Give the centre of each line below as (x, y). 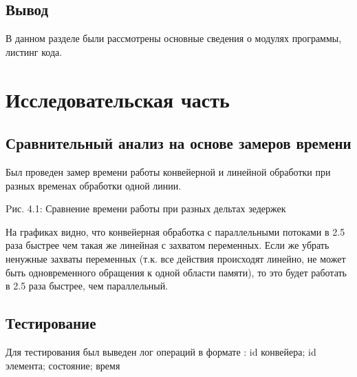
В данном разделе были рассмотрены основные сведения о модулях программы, (174, 38)
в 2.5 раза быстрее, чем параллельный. (87, 286)
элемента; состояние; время (63, 365)
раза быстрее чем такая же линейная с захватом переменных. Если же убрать (167, 245)
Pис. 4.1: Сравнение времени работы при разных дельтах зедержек (146, 208)
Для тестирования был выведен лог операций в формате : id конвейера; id (161, 351)
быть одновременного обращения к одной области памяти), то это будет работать (176, 272)
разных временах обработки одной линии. (94, 185)
